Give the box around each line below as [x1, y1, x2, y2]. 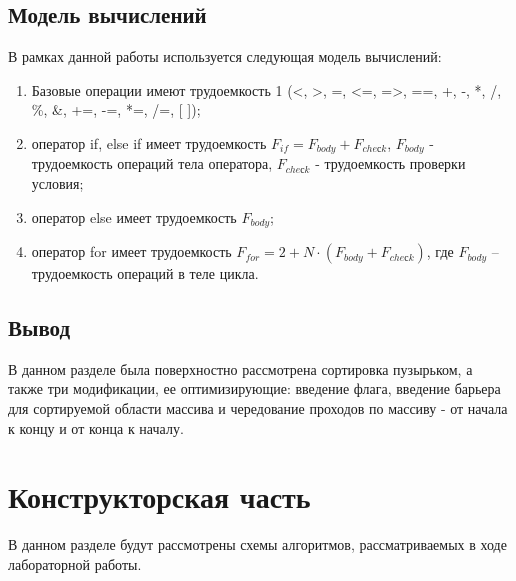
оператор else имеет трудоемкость [31, 206, 237, 227]
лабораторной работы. [8, 553, 142, 574]
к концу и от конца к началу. [8, 417, 184, 438]
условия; [31, 173, 84, 194]
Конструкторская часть [8, 476, 311, 517]
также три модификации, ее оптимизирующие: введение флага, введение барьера [8, 378, 501, 399]
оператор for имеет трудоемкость [31, 241, 232, 262]
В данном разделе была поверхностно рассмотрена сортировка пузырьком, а [8, 358, 473, 379]
